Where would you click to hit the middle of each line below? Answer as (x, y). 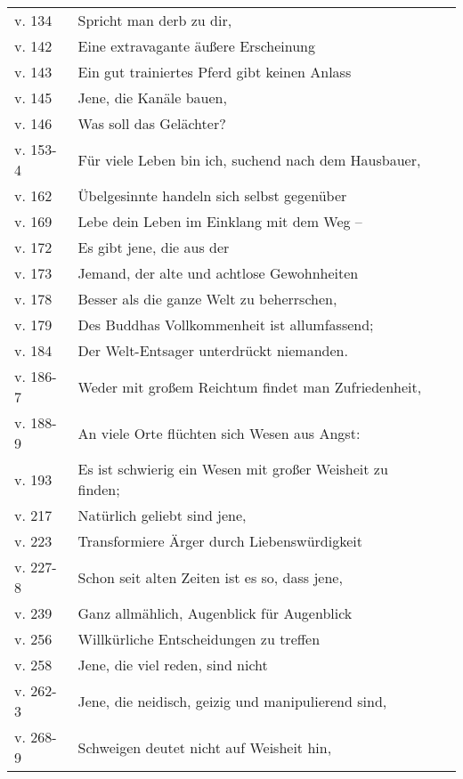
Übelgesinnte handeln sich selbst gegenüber (212, 195)
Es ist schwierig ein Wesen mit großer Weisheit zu (233, 469)
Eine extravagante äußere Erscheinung (196, 46)
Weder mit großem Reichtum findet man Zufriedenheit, (250, 386)
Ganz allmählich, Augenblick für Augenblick (215, 613)
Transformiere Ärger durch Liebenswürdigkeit (220, 541)
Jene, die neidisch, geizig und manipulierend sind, (232, 701)
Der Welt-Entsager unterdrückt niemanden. (213, 350)
